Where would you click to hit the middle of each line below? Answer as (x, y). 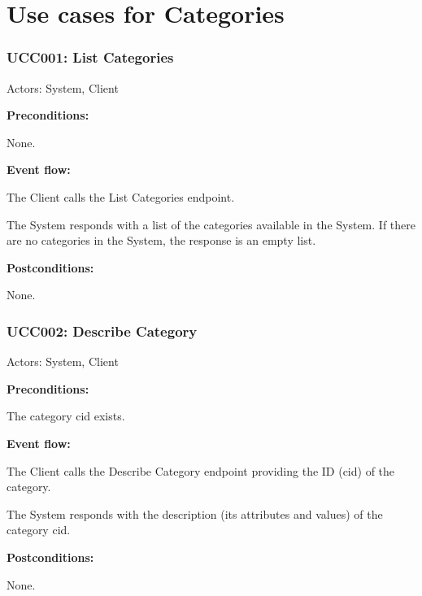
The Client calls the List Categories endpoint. (121, 196)
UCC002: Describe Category (102, 331)
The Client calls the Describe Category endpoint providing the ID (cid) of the (201, 470)
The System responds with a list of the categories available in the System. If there (211, 224)
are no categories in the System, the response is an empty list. (161, 240)
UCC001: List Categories (90, 57)
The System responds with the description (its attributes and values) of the (195, 513)
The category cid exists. (66, 416)
